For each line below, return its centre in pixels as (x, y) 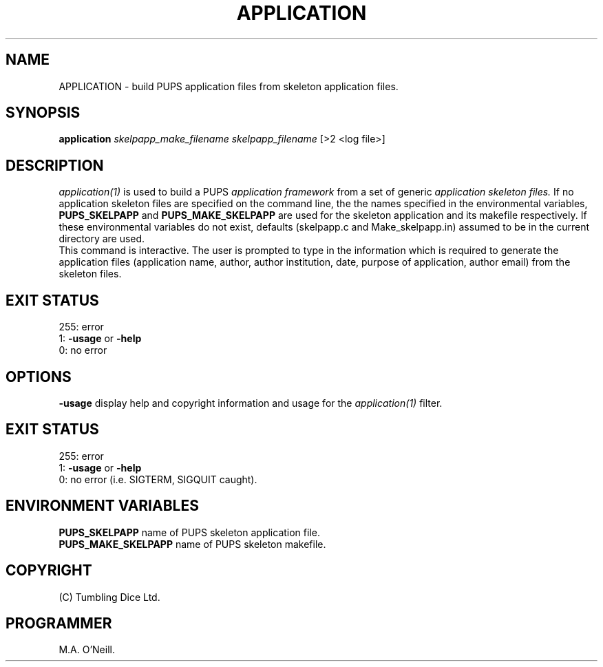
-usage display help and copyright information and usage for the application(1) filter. (251, 403)
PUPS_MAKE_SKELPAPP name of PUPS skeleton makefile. (192, 544)
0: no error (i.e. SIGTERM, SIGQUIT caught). (158, 479)
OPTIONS (39, 377)
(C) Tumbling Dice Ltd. (109, 597)
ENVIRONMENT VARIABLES (102, 506)
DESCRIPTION (55, 165)
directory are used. (102, 239)
